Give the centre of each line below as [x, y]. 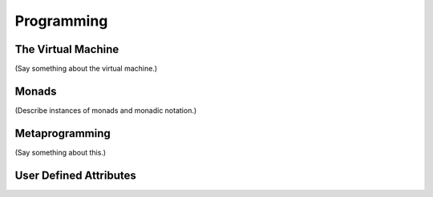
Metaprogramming [63, 133]
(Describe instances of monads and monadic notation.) [106, 110]
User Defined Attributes [75, 175]
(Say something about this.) [61, 152]
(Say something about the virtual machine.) [86, 69]
